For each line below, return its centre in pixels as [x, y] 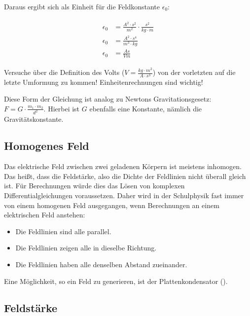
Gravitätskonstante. [34, 119]
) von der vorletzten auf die [194, 72]
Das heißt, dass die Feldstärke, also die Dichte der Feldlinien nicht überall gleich [125, 176]
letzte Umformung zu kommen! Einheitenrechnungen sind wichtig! [104, 82]
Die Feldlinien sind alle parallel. [63, 231]
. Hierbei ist [62, 108]
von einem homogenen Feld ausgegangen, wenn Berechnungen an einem [112, 205]
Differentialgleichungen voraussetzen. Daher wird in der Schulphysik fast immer [124, 195]
